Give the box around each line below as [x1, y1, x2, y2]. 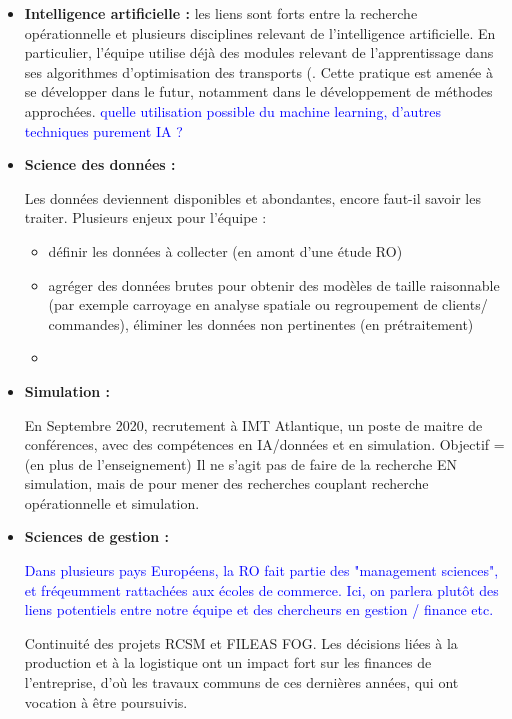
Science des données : [24, 154, 176, 175]
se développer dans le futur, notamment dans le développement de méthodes [24, 81, 493, 102]
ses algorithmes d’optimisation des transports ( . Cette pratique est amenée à [24, 61, 493, 82]
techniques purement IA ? [24, 120, 183, 141]
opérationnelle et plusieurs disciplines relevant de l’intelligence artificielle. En [24, 22, 496, 43]
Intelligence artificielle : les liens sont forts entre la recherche [24, 3, 418, 23]
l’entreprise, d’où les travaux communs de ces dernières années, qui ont [24, 672, 459, 693]
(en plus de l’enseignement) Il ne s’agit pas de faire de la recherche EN [24, 453, 458, 474]
